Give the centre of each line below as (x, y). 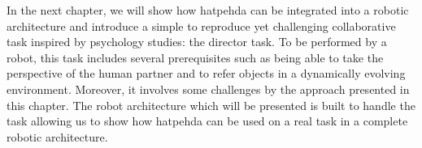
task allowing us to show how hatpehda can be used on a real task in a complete (207, 121)
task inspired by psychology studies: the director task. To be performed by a (197, 42)
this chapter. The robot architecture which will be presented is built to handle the (211, 105)
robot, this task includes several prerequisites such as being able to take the (195, 57)
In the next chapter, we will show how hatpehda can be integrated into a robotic (208, 10)
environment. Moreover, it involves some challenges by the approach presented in (208, 89)
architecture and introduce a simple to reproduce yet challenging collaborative (201, 25)
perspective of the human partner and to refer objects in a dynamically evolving (206, 73)
